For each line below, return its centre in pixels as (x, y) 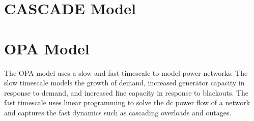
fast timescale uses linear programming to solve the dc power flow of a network (127, 102)
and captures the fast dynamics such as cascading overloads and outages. (118, 112)
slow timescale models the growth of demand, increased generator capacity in (124, 83)
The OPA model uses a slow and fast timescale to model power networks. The (126, 72)
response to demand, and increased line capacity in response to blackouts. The (126, 92)
